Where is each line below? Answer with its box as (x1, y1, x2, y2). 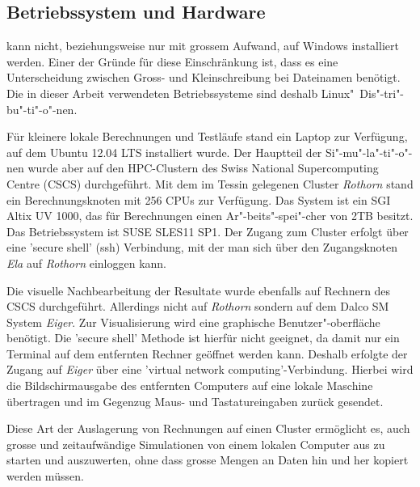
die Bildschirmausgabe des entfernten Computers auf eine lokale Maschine (6, 377, 373, 394)
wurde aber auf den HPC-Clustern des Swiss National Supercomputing (27, 159, 379, 176)
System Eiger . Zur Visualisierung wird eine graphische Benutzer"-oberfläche (6, 313, 380, 330)
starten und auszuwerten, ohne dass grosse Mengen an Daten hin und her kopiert (6, 451, 409, 468)
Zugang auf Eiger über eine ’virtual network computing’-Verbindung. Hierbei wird (6, 361, 414, 378)
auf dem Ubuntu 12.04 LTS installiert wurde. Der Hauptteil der (6, 143, 322, 160)
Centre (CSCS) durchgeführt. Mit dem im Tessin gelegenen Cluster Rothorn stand (6, 175, 414, 192)
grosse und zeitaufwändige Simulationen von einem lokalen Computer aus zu (6, 435, 385, 452)
